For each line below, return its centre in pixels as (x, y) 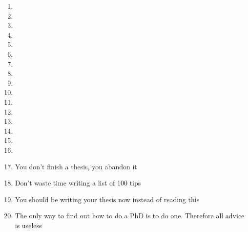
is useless (28, 225)
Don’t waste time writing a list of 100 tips (78, 183)
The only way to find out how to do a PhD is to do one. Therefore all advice (130, 216)
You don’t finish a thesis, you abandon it (76, 166)
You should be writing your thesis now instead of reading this (107, 199)
